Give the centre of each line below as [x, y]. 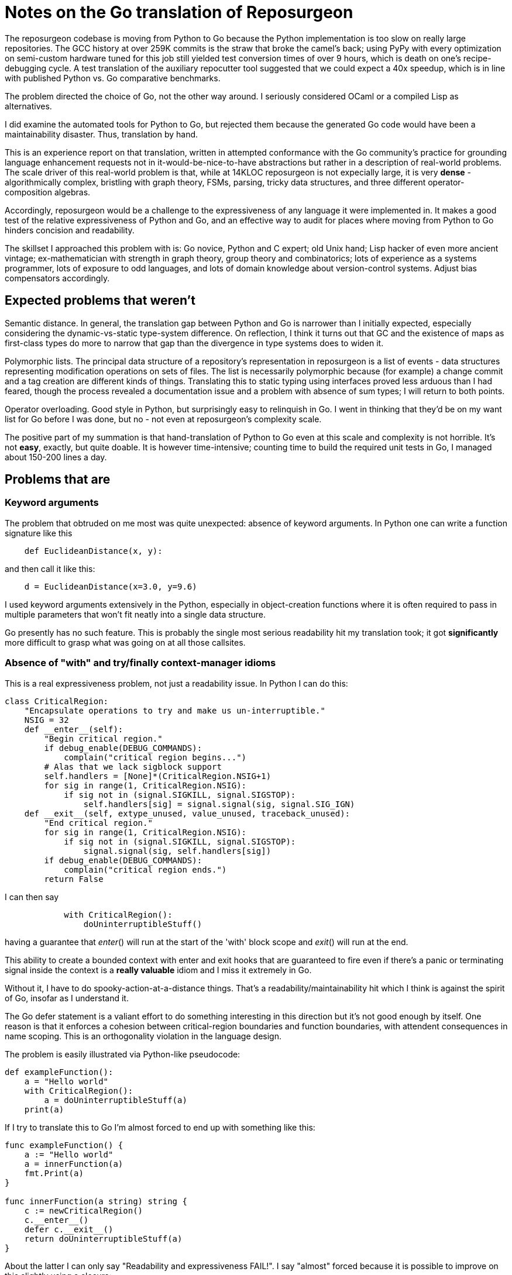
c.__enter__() [56, 1220]
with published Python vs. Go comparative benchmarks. [113, 78]
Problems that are [58, 480]
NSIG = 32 [47, 720]
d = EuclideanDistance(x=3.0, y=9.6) [111, 586]
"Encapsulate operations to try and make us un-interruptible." [175, 710]
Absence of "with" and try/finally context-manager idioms [140, 663]
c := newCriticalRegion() [84, 1210]
